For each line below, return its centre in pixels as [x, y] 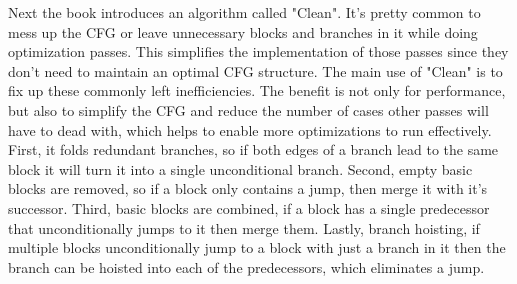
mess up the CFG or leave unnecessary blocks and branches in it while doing [243, 31]
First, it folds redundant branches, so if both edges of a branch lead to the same [253, 149]
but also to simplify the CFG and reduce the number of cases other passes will [248, 109]
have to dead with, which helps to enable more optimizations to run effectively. [250, 129]
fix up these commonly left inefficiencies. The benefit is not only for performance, [257, 90]
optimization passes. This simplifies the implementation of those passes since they [258, 51]
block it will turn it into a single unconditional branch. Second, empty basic [240, 168]
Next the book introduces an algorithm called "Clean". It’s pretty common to [244, 12]
